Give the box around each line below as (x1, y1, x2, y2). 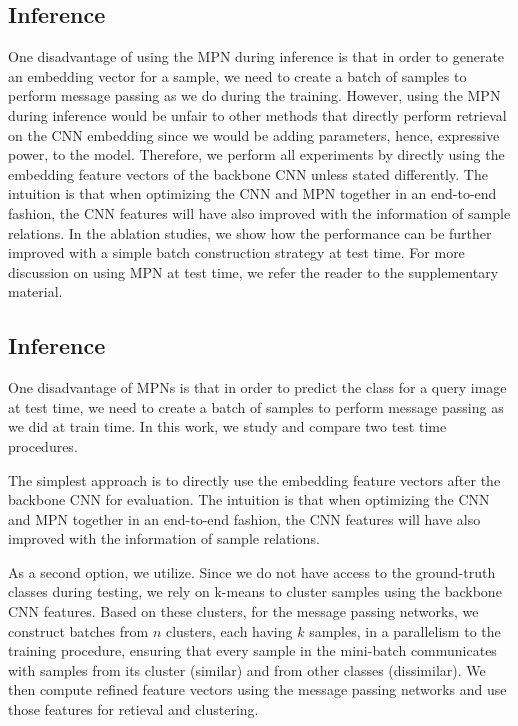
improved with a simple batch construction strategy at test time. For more (8, 242, 465, 263)
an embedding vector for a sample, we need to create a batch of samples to (8, 65, 467, 86)
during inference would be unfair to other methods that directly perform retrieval (8, 104, 507, 125)
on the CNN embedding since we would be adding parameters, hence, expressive (8, 124, 500, 145)
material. (8, 281, 63, 302)
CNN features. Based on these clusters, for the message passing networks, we (8, 601, 479, 622)
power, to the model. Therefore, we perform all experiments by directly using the (8, 144, 505, 165)
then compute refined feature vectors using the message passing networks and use (8, 679, 507, 700)
